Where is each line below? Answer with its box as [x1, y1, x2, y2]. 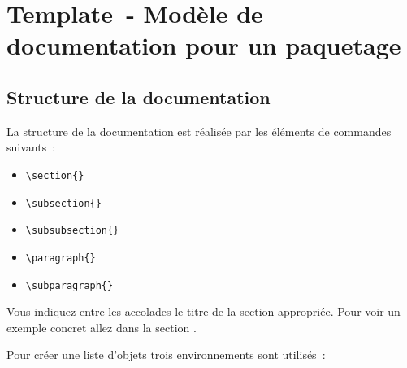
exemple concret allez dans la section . [6, 318, 197, 335]
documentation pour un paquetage [6, 28, 401, 62]
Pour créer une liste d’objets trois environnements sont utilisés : [6, 346, 326, 363]
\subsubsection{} [25, 225, 119, 237]
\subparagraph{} [25, 279, 114, 291]
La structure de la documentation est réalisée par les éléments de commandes [6, 122, 392, 139]
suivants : [6, 138, 56, 156]
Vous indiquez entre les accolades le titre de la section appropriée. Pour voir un [6, 303, 401, 320]
